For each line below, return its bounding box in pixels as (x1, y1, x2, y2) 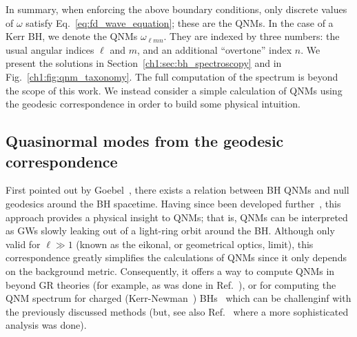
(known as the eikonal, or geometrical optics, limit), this (76, 236, 314, 251)
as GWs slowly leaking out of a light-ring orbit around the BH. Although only (6, 223, 335, 238)
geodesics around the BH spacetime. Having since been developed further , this (6, 196, 341, 210)
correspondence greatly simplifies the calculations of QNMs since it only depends (6, 250, 347, 265)
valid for (6, 236, 41, 251)
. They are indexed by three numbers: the (163, 29, 340, 43)
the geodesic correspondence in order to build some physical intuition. (6, 96, 300, 111)
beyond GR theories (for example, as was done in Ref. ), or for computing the (6, 277, 336, 292)
